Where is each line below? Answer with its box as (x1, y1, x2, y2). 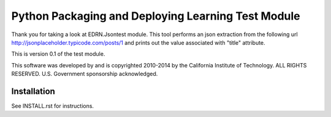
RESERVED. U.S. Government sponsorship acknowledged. (11, 70, 158, 78)
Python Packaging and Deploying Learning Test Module (11, 9, 300, 23)
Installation (11, 86, 55, 96)
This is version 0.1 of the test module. (11, 50, 105, 58)
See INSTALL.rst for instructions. (11, 102, 94, 110)
